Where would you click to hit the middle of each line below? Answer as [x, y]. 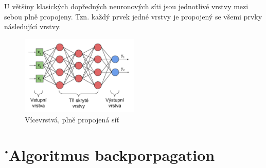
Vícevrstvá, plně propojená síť [72, 119]
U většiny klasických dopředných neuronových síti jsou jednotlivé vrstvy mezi [126, 6]
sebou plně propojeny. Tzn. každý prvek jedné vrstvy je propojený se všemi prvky [133, 16]
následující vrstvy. [33, 26]
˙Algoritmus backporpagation [110, 154]
